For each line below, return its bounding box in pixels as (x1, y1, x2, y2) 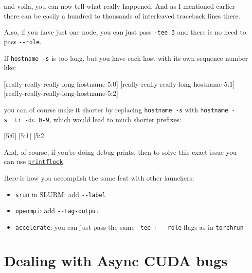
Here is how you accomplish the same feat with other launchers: (4, 173, 194, 183)
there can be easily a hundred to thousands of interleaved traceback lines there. (4, 10, 240, 20)
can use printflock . (4, 156, 65, 166)
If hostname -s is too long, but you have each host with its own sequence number (4, 53, 248, 63)
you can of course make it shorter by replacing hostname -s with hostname (4, 104, 229, 114)
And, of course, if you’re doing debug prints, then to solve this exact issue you (4, 146, 237, 157)
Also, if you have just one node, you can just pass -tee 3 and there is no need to (4, 27, 246, 37)
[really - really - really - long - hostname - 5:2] (4, 88, 118, 98)
